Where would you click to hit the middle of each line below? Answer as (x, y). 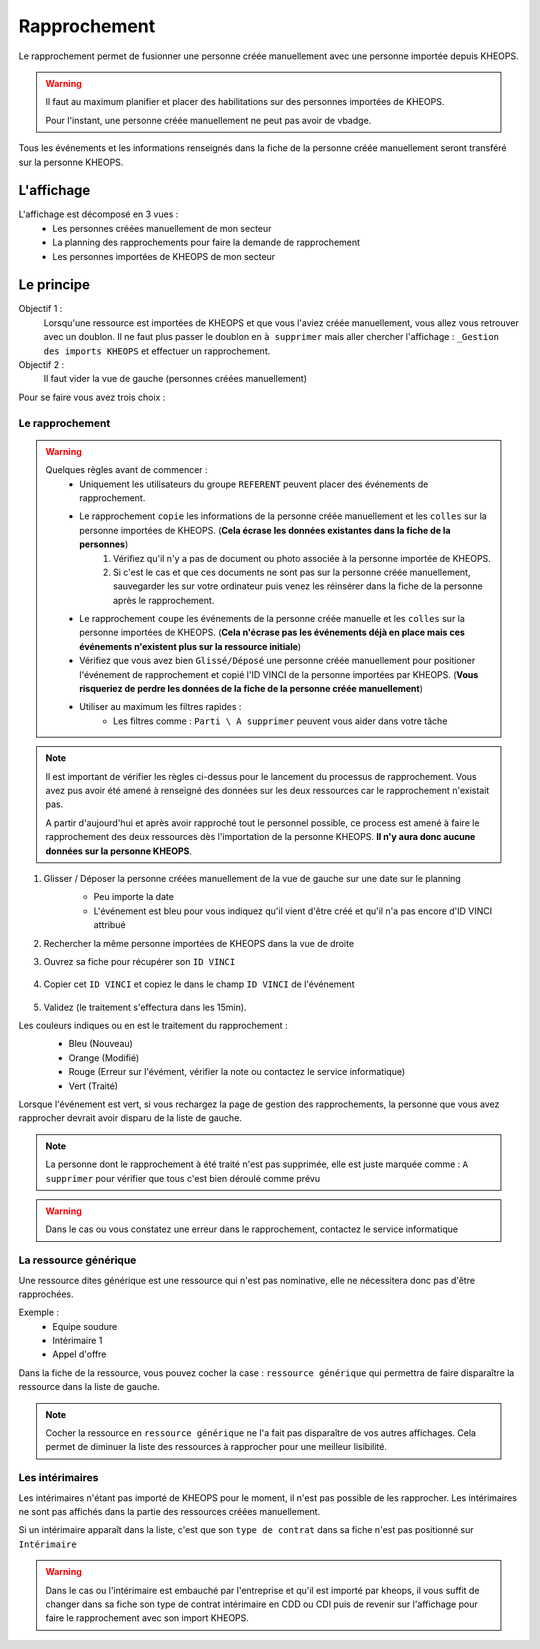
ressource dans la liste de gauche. (89, 1387)
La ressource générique (77, 1260)
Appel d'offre (79, 1354)
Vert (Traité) (93, 1086)
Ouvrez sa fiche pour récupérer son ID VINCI (139, 961)
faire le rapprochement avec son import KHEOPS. (147, 1618)
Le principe (54, 285)
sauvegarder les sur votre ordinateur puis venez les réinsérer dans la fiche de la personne (298, 586)
